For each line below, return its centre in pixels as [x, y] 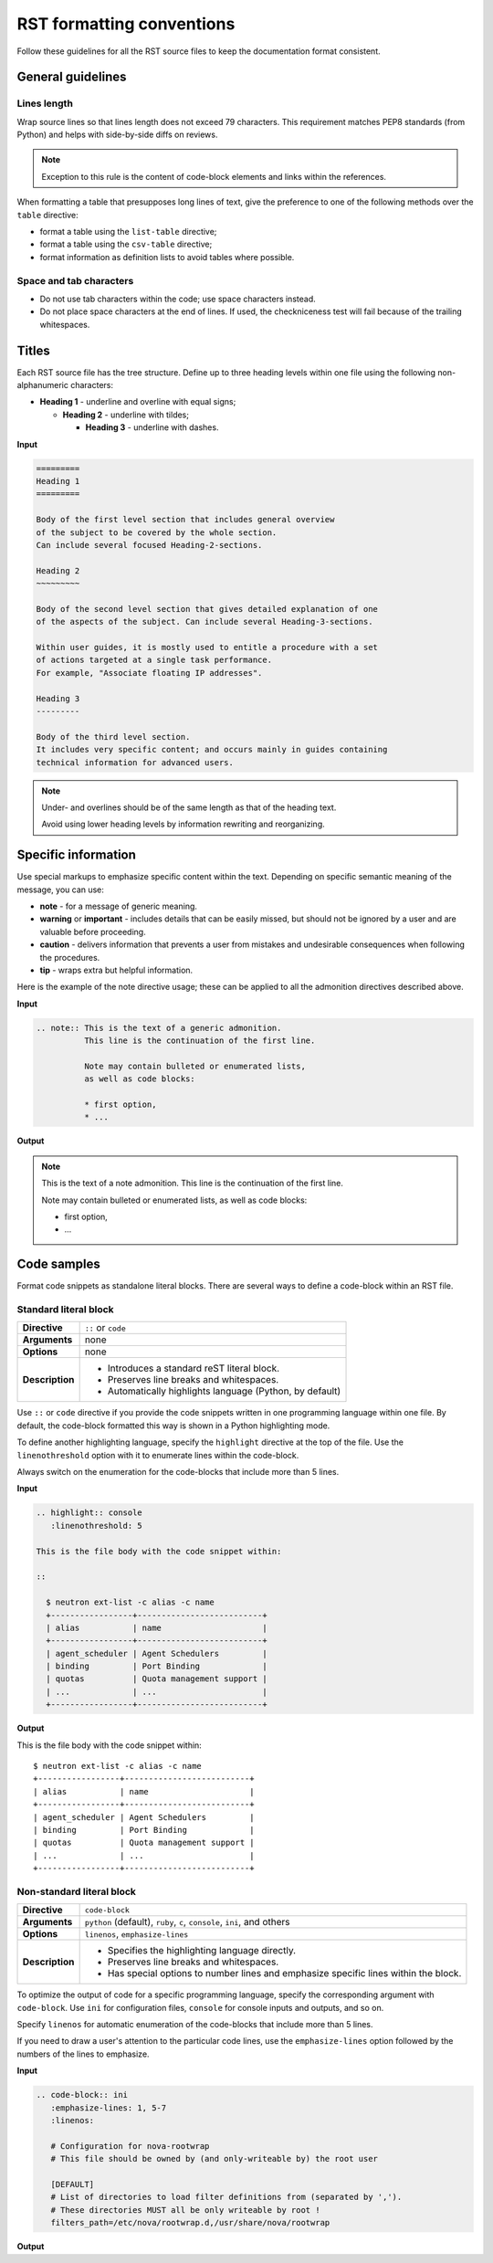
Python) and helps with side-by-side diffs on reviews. [117, 135]
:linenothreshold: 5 [97, 1526]
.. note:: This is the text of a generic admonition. [159, 1028]
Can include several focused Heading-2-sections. [149, 545]
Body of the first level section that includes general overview [185, 520]
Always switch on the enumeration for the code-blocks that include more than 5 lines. [178, 1472]
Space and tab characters [75, 280]
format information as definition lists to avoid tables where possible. [167, 257]
